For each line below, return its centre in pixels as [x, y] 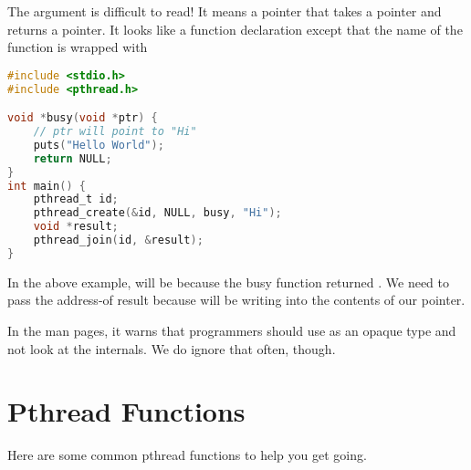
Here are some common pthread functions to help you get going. [187, 455]
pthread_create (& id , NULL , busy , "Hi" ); [157, 213]
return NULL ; [73, 158]
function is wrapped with [78, 47]
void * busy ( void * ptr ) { [83, 118]
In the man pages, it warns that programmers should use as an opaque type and [232, 330]
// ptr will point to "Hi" [115, 132]
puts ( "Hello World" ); [99, 145]
